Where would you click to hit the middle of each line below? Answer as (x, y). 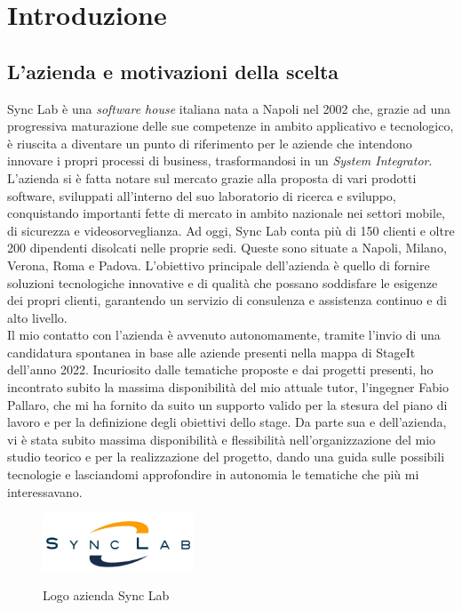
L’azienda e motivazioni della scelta (173, 71)
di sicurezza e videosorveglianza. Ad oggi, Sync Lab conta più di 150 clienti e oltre (231, 230)
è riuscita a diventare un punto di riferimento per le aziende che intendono (210, 143)
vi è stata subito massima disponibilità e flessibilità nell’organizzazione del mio (222, 439)
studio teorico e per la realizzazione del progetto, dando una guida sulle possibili (226, 457)
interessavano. (45, 491)
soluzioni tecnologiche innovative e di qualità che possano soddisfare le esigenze (223, 282)
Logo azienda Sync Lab (106, 595)
